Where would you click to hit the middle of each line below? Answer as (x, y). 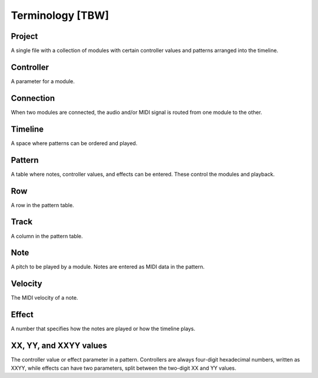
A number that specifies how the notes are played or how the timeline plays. (103, 329)
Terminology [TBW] (60, 15)
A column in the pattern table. (47, 236)
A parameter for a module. (43, 81)
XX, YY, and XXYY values (59, 346)
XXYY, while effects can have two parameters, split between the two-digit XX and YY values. (124, 368)
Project (24, 36)
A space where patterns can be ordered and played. (74, 143)
